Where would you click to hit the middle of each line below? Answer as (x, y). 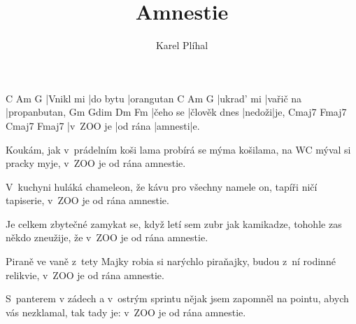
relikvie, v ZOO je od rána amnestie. (85, 275)
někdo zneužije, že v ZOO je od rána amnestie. (107, 237)
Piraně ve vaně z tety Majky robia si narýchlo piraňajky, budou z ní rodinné (171, 261)
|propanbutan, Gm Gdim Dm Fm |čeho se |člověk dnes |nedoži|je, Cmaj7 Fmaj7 (176, 112)
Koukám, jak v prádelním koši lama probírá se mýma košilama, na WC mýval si (178, 149)
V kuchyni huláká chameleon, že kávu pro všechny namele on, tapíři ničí (162, 186)
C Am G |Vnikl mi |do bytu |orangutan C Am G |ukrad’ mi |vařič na (154, 98)
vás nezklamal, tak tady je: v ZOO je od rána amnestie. (126, 312)
